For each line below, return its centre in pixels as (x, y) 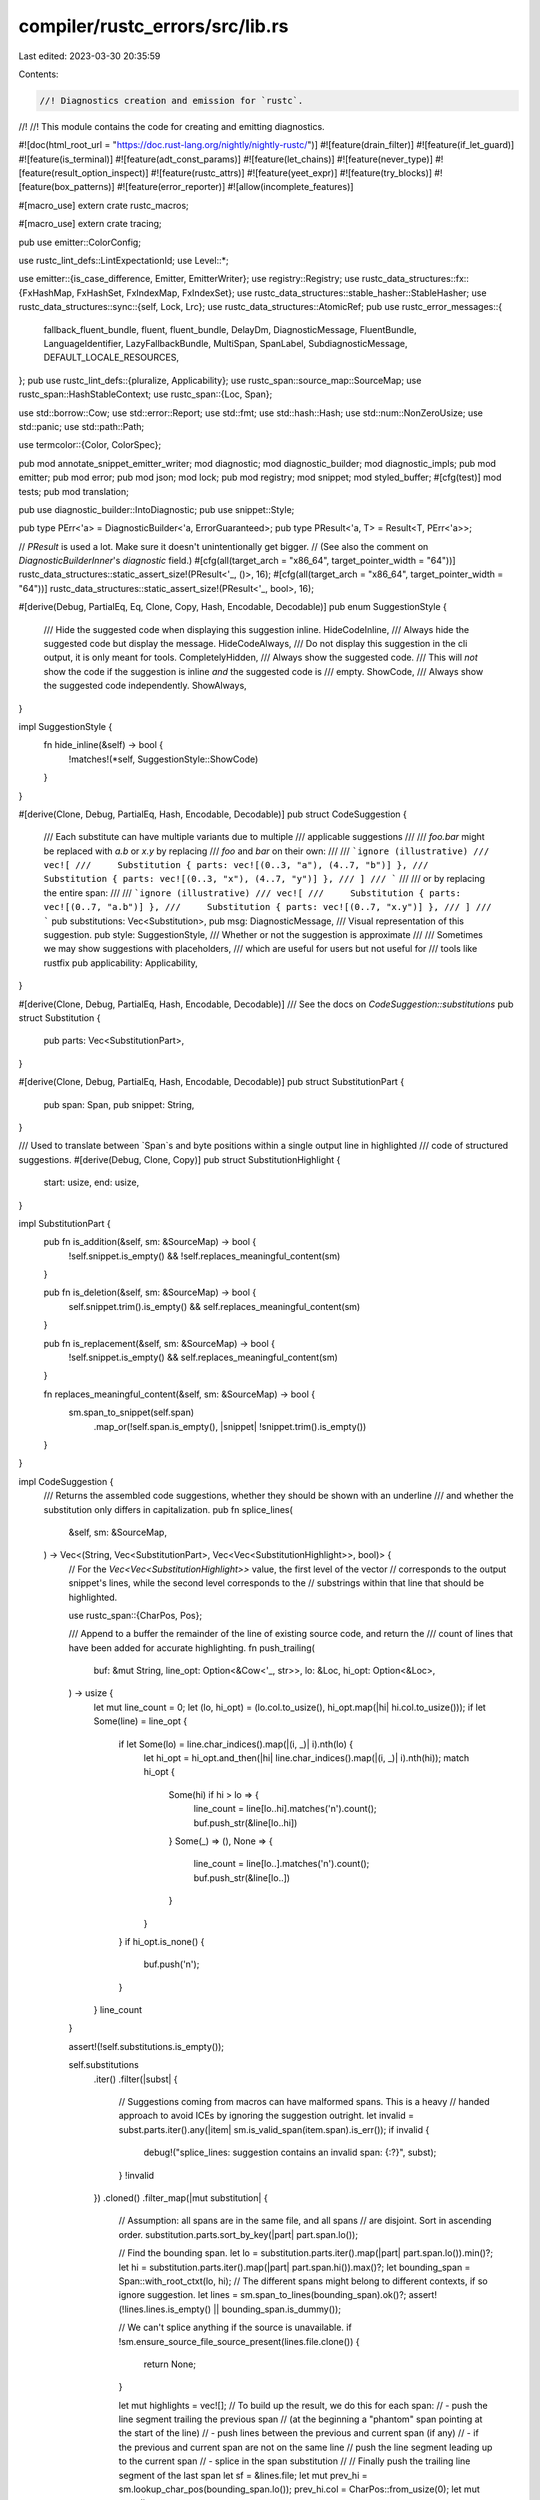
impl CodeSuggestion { (66, 1481)
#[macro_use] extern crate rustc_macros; (103, 205)
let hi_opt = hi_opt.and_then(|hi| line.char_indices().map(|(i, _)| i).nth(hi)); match (306, 1758)
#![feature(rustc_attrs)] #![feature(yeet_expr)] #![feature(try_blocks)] (291, 173)
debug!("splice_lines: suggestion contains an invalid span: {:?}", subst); (290, 2152)
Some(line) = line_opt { (140, 1721)
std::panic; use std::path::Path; (81, 426)
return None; (170, 2364)
